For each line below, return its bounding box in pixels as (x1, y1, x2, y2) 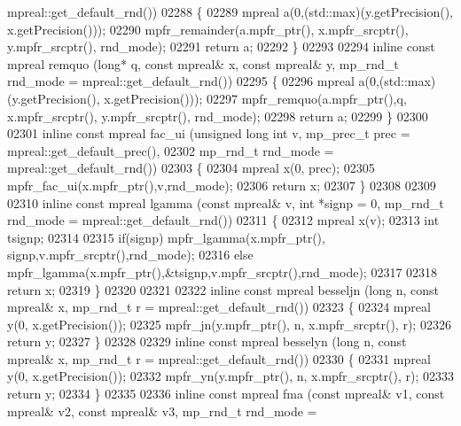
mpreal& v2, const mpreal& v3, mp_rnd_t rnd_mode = (7, 401, 317, 420)
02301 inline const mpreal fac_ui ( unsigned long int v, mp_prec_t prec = (7, 124, 410, 143)
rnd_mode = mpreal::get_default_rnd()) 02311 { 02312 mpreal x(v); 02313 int (7, 211, 440, 229)
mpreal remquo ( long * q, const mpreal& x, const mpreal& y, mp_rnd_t (7, 54, 399, 73)
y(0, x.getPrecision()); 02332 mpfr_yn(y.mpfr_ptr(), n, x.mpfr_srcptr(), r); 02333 (7, 367, 454, 385)
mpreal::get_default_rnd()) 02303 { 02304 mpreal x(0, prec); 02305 (7, 159, 375, 177)
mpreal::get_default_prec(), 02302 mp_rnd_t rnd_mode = (7, 141, 334, 159)
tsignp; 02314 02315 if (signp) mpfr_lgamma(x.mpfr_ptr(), (7, 228, 325, 246)
